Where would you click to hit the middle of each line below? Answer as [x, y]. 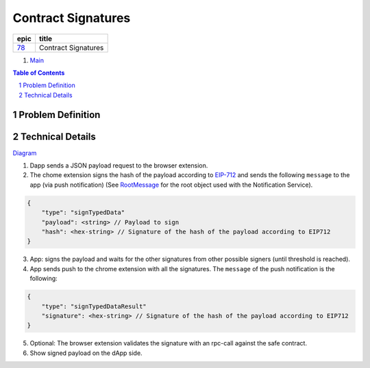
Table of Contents [39, 73]
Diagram [25, 153]
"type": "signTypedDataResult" [94, 306]
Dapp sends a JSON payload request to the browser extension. [119, 165]
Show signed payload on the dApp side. [86, 353]
